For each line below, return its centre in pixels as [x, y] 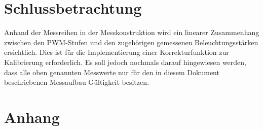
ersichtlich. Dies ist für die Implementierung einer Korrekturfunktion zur [117, 52]
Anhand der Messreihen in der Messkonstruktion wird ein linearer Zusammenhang [132, 32]
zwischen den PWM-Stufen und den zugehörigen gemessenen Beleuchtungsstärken [131, 42]
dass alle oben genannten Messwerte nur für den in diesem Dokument [112, 72]
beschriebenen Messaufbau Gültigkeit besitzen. [77, 82]
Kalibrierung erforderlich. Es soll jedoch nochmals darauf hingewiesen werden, [125, 62]
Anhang [32, 117]
